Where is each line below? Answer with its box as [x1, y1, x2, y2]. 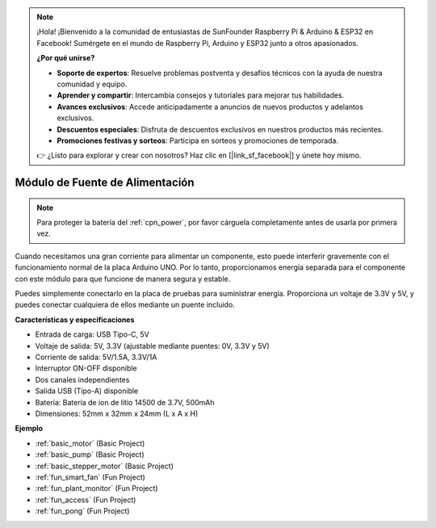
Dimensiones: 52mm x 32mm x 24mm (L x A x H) [35, 409, 199, 418]
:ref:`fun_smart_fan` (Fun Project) [35, 472, 145, 482]
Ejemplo [15, 424, 44, 434]
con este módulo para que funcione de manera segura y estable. [15, 274, 231, 283]
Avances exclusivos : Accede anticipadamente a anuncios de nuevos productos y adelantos [57, 102, 363, 111]
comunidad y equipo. [57, 79, 128, 89]
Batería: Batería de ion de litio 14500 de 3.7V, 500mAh [35, 397, 215, 407]
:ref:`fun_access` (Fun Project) [35, 495, 136, 505]
